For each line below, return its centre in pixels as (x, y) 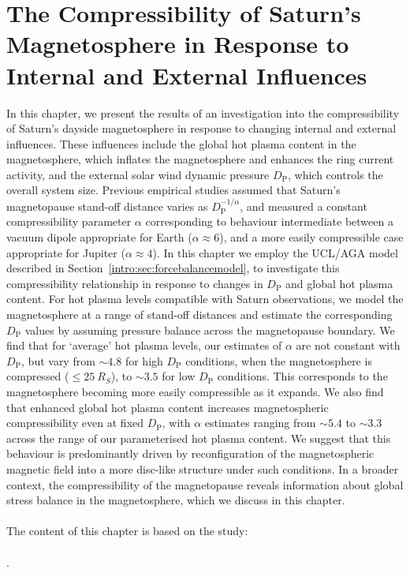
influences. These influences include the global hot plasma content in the (181, 143)
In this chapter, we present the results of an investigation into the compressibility (203, 112)
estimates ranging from (260, 423)
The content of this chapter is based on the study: (127, 531)
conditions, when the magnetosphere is (279, 360)
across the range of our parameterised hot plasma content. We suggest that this (199, 438)
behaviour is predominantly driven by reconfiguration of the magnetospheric (190, 453)
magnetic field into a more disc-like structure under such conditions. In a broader (203, 468)
